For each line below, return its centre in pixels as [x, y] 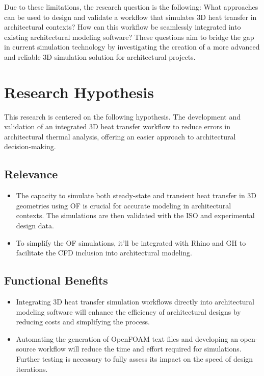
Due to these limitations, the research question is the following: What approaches [131, 7]
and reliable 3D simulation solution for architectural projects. [100, 56]
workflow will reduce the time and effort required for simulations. [140, 349]
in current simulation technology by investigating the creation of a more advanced [132, 47]
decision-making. [30, 146]
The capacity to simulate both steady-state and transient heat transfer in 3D [136, 195]
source [26, 349]
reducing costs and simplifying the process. [83, 322]
